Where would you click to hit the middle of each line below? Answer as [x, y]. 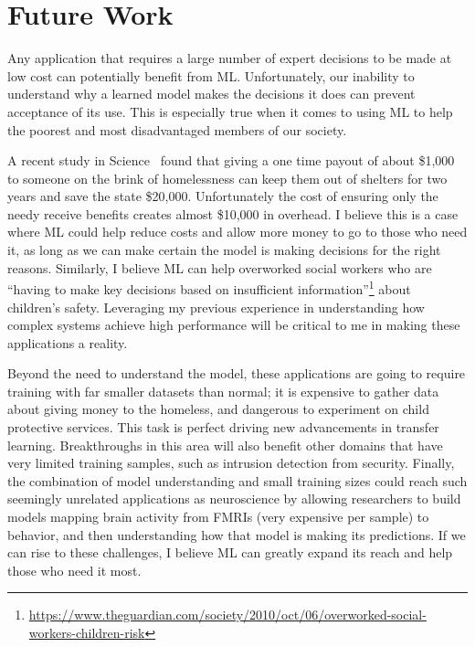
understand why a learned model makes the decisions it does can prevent [211, 94]
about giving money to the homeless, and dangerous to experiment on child [218, 409]
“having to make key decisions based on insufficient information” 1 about [209, 287]
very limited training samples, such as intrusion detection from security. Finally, [231, 463]
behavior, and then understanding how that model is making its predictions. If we [237, 534]
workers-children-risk [87, 632]
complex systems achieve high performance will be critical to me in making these [234, 325]
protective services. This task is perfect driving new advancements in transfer [223, 427]
